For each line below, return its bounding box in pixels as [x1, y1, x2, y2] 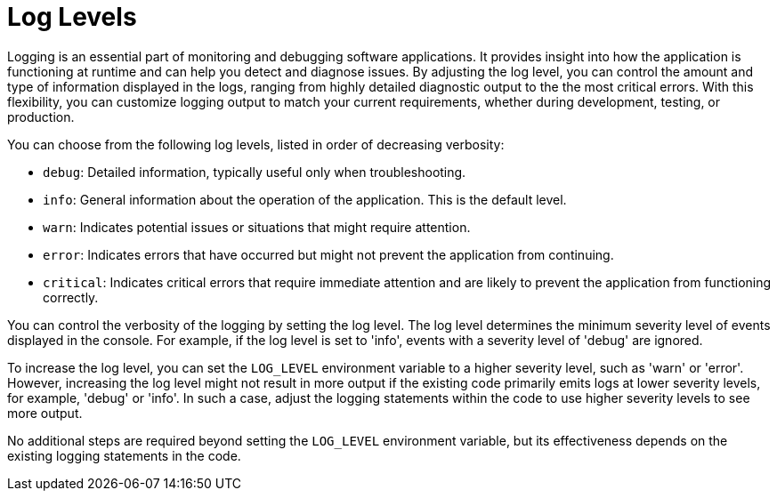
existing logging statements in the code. [7, 447, 241, 463]
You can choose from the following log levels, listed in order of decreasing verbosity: [7, 136, 505, 152]
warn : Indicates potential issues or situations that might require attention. [43, 219, 471, 235]
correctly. [43, 289, 99, 305]
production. [7, 108, 75, 124]
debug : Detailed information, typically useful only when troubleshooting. [43, 164, 466, 180]
